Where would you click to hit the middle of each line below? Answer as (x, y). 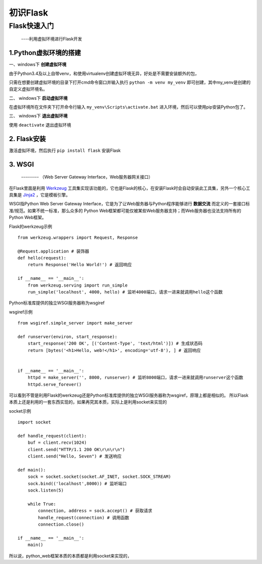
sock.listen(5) (46, 491)
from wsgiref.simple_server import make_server (75, 323)
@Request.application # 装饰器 (53, 251)
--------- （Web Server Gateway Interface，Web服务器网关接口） (87, 177)
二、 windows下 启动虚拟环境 (38, 98)
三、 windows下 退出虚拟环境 (38, 116)
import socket (34, 422)
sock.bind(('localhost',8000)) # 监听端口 (77, 483)
